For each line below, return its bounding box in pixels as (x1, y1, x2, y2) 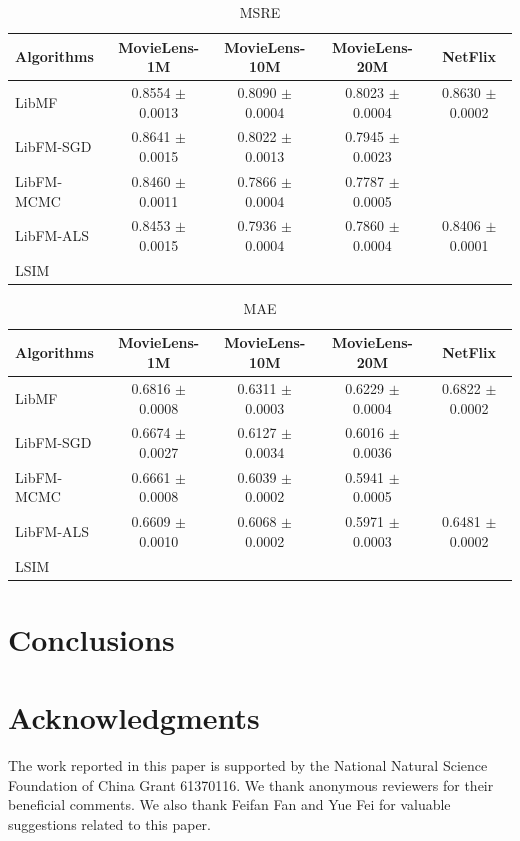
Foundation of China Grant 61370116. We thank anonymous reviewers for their (8, 774, 494, 795)
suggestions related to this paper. (8, 814, 211, 835)
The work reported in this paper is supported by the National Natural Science (8, 755, 488, 776)
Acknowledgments (8, 697, 260, 738)
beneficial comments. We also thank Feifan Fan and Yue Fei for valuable (8, 794, 451, 815)
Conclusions (8, 618, 175, 659)
